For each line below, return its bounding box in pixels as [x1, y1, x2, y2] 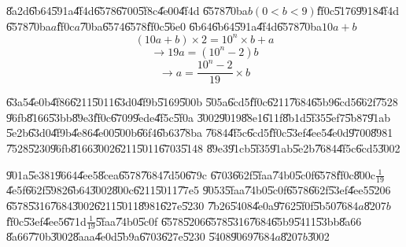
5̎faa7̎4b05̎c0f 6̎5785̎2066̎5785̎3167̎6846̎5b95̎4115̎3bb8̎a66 [95, 212, 362, 229]
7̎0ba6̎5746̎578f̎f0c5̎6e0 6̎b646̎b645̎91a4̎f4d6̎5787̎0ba [79, 17, 323, 34]
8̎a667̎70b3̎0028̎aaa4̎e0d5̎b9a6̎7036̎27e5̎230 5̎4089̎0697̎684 [6, 228, 275, 245]
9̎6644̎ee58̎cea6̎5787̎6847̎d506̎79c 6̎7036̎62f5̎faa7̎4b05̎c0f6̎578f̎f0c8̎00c [55, 166, 375, 182]
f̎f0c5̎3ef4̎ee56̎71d [6, 212, 87, 229]
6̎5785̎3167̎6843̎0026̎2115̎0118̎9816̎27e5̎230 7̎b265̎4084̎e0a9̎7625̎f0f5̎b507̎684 [6, 197, 359, 214]
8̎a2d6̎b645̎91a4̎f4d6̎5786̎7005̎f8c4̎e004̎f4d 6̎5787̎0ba [6, 2, 248, 18]
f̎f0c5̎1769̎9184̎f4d [316, 2, 399, 18]
